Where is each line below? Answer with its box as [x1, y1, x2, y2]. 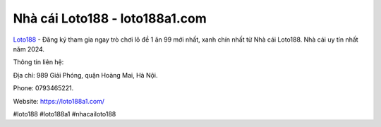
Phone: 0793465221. [13, 84, 74, 92]
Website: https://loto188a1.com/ [13, 97, 105, 105]
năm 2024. [13, 44, 45, 53]
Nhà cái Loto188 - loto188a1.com [13, 11, 207, 26]
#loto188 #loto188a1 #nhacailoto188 [13, 109, 116, 118]
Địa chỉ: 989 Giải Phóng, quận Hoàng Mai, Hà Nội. [13, 71, 158, 79]
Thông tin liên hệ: [13, 58, 64, 66]
